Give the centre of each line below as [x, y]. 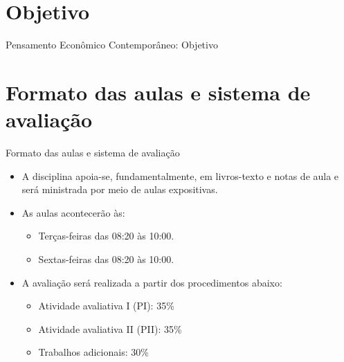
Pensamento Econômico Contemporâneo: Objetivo [112, 45]
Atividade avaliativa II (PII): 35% [110, 328]
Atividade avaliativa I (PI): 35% [106, 306]
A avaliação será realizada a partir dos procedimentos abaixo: [152, 282]
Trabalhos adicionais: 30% [93, 352]
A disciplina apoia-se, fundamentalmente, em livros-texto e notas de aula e [180, 175]
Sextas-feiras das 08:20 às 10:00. [106, 259]
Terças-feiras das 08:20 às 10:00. [106, 236]
